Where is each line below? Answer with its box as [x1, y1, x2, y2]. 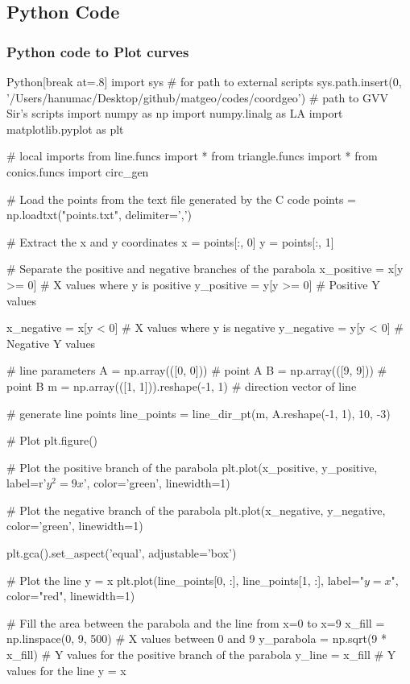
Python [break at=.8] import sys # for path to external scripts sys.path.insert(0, [6, 73, 402, 89]
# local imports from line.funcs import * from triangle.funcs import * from [6, 147, 378, 164]
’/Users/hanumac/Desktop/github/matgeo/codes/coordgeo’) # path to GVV [6, 89, 388, 106]
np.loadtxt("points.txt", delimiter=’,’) [6, 206, 192, 223]
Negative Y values [6, 334, 96, 351]
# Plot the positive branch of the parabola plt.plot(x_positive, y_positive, [6, 458, 378, 475]
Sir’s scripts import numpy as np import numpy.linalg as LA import [6, 105, 343, 122]
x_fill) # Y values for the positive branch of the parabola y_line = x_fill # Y [6, 646, 396, 663]
